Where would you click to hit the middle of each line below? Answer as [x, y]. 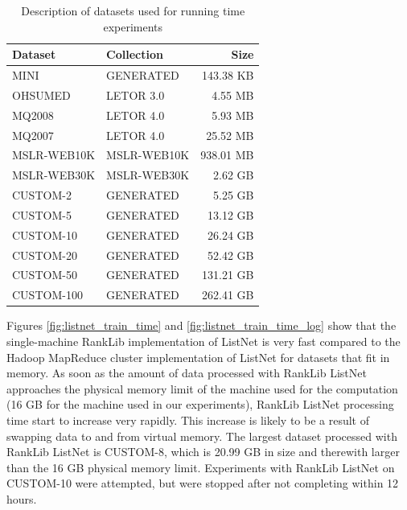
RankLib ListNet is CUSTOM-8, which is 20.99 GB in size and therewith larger [203, 452]
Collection [135, 54]
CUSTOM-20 [45, 255]
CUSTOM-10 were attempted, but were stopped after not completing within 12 [203, 483]
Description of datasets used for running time [133, 10]
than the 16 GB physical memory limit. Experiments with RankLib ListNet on [201, 467]
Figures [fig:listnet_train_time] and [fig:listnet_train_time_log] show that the [201, 325]
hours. [22, 498]
